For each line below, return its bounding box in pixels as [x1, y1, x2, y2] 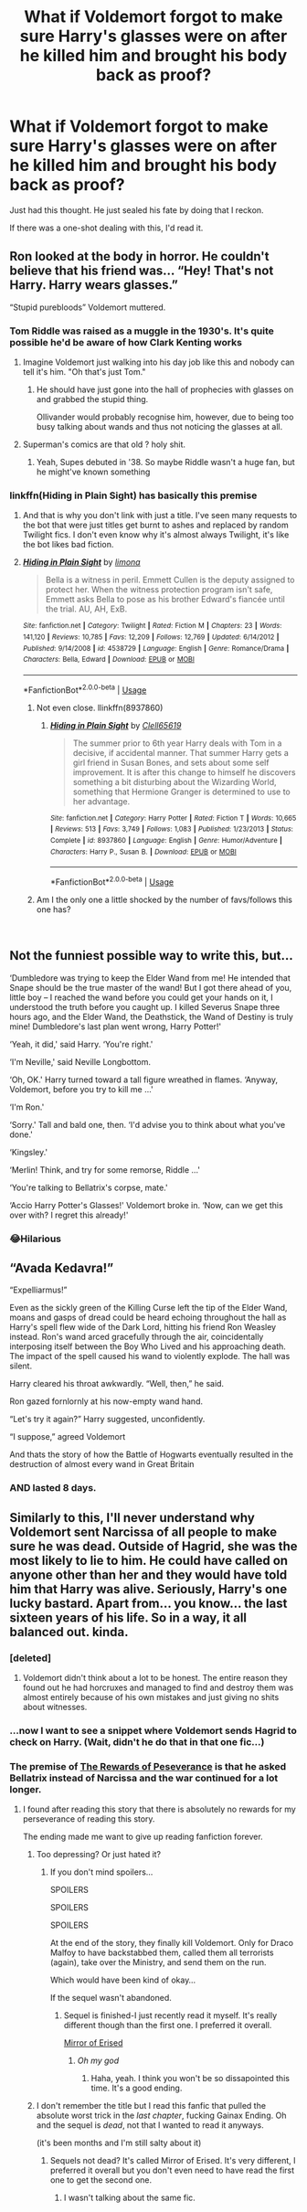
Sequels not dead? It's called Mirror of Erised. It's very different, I [49, 2155, 296, 2166]
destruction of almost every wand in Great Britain [9, 1459, 195, 1470]
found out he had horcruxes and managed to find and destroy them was [22, 1682, 294, 1693]
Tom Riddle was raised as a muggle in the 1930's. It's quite [9, 324, 274, 337]
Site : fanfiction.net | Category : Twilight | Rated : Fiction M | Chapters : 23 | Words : [22, 622, 282, 631]
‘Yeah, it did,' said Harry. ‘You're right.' [9, 1038, 153, 1049]
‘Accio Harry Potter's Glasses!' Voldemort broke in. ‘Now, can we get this [9, 1199, 283, 1210]
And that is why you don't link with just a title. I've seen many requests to [22, 510, 298, 521]
